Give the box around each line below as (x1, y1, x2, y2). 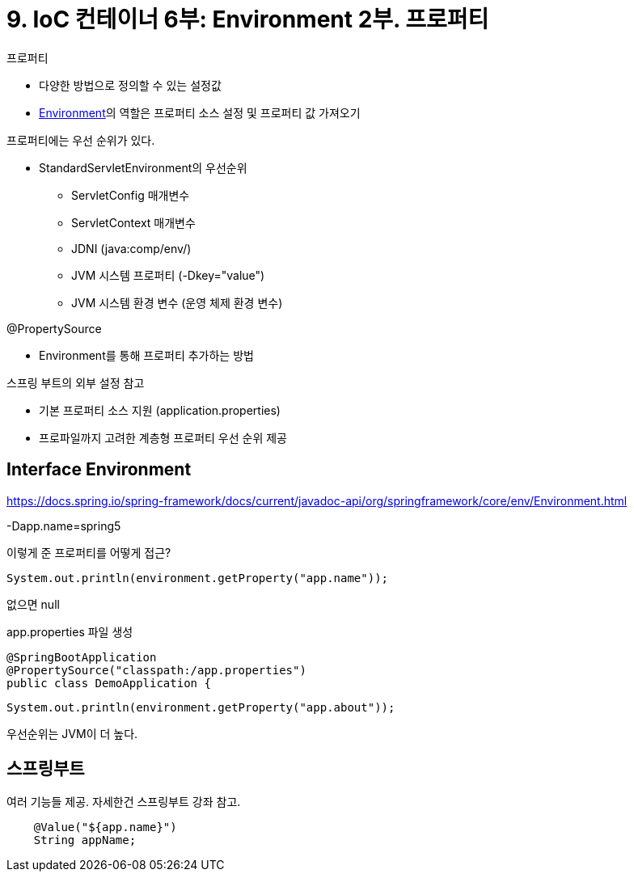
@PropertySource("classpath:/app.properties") (6, 663, 306, 677)
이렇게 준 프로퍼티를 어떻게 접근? (6, 545, 171, 559)
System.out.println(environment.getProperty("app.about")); (6, 700, 395, 714)
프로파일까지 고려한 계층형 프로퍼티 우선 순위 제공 (39, 430, 287, 445)
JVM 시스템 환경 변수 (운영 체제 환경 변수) (71, 295, 283, 310)
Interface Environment (6, 459, 192, 480)
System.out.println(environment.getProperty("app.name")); (6, 571, 389, 585)
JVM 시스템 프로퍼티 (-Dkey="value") (71, 268, 265, 282)
